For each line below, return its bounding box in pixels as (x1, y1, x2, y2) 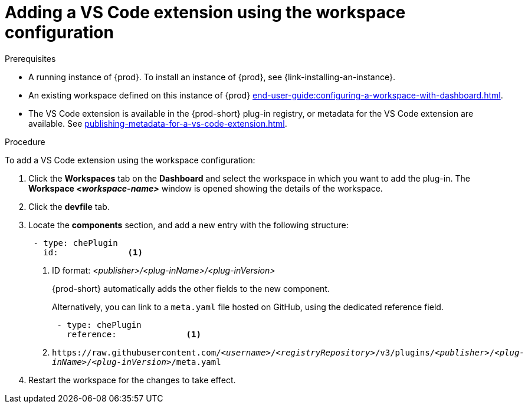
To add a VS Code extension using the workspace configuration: (5, 154, 255, 165)
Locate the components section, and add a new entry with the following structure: (28, 219, 349, 230)
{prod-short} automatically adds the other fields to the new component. (52, 283, 330, 294)
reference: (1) (67, 329, 201, 339)
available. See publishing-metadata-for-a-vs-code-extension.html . (28, 118, 287, 129)
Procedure (5, 136, 45, 147)
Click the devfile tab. (28, 201, 110, 212)
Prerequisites (5, 53, 56, 64)
